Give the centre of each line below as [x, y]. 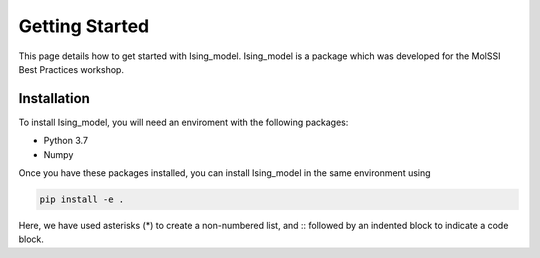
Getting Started [84, 26]
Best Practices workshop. [71, 69]
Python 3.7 [66, 141]
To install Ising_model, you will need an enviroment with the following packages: [183, 122]
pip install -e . [82, 199]
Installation [54, 98]
